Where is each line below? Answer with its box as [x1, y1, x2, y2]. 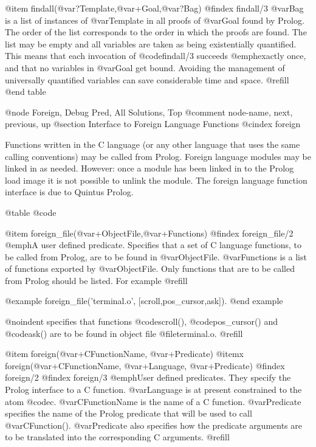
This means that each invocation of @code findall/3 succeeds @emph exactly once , [5, 49, 306, 62]
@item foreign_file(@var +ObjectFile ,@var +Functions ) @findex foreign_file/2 [5, 226, 294, 239]
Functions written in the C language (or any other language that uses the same [5, 137, 300, 150]
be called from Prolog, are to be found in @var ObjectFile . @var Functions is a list [5, 250, 307, 263]
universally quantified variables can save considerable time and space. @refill [5, 73, 289, 86]
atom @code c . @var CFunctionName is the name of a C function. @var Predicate [5, 395, 301, 407]
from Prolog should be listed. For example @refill [5, 274, 188, 286]
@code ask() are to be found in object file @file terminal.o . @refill [5, 327, 243, 339]
